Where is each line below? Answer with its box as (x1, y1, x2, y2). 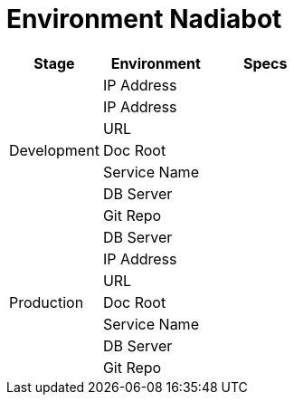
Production (9, 292, 84, 311)
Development (9, 140, 100, 159)
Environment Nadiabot (6, 4, 282, 34)
